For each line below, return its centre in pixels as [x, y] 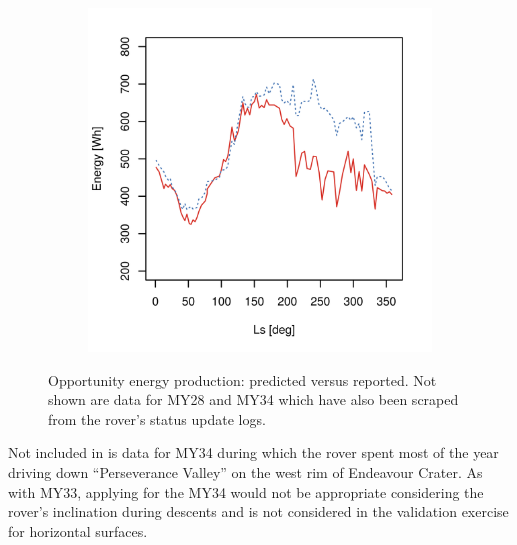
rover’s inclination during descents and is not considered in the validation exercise [258, 511]
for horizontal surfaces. [78, 530]
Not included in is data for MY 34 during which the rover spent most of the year [253, 452]
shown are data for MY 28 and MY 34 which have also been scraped [253, 399]
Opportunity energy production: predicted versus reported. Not [242, 379]
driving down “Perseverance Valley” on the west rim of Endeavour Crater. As [245, 471]
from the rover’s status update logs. [157, 418]
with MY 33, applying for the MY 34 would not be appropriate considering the [246, 491]
